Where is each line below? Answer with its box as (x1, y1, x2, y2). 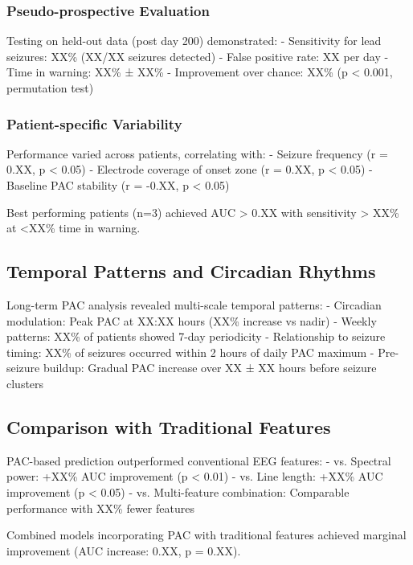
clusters (6, 375, 44, 391)
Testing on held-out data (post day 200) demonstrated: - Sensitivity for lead (6, 32, 382, 49)
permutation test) (6, 80, 94, 96)
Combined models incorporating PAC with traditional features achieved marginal (6, 526, 407, 543)
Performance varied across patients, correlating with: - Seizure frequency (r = (6, 145, 388, 162)
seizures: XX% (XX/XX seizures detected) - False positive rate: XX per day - (6, 47, 389, 64)
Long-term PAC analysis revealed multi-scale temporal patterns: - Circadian (6, 296, 382, 313)
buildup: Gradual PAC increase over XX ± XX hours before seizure (43, 359, 377, 376)
